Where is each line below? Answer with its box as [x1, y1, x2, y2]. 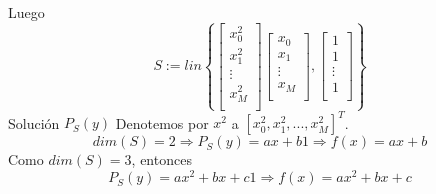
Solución [8, 112, 60, 133]
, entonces [131, 149, 192, 170]
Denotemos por [115, 112, 209, 133]
